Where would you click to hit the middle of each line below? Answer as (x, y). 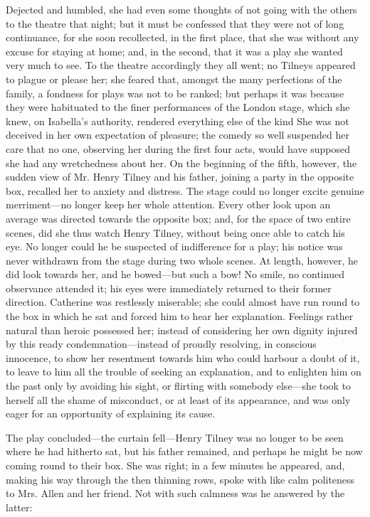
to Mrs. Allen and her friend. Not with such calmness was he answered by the (175, 493)
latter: (19, 507)
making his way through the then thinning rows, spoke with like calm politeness (180, 479)
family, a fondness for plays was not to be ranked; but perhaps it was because (175, 93)
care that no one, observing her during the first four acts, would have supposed (178, 148)
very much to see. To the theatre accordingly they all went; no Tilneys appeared (181, 65)
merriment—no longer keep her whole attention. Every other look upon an (168, 204)
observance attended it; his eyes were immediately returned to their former (169, 288)
